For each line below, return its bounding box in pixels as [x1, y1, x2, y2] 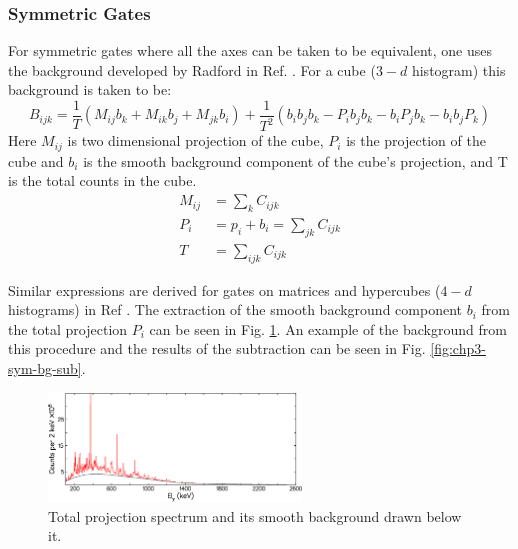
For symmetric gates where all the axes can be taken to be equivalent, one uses [8, 40, 493, 61]
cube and [8, 150, 64, 171]
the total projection [8, 318, 128, 339]
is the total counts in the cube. [8, 170, 197, 191]
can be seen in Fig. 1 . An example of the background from [149, 318, 507, 339]
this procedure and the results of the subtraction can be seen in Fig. [8, 338, 426, 359]
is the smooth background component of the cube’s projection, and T [83, 150, 508, 171]
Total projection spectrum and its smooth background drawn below [48, 505, 462, 526]
